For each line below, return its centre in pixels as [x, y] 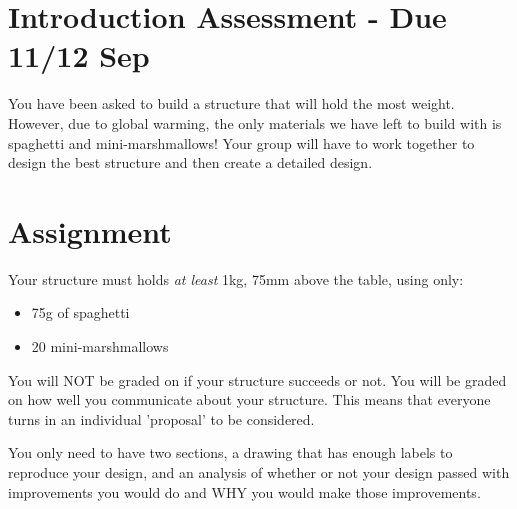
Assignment [90, 230]
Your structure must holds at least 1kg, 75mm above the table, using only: [236, 278]
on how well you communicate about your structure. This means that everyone [249, 399]
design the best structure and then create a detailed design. [190, 162]
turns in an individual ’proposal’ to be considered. [161, 418]
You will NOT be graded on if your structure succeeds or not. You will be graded [257, 379]
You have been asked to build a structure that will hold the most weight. [231, 103]
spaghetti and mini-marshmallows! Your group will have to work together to [241, 142]
